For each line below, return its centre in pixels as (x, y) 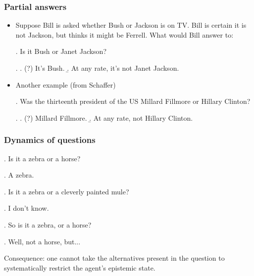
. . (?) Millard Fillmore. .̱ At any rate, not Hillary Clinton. (104, 117)
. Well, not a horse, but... (42, 241)
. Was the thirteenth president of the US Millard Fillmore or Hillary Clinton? (133, 101)
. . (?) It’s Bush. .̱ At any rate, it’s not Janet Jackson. (97, 68)
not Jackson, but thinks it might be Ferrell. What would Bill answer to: (125, 34)
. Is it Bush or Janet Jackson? (61, 51)
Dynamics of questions (50, 140)
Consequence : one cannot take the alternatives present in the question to (114, 258)
